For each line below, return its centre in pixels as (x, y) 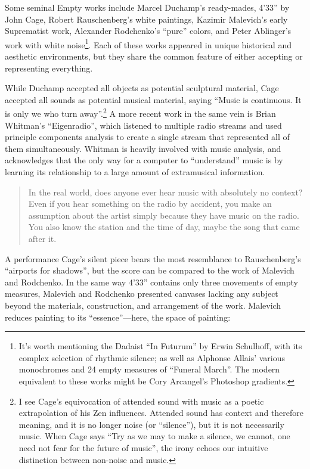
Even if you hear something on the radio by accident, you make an (150, 204)
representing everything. (49, 68)
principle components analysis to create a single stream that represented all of (147, 137)
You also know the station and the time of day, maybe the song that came (164, 227)
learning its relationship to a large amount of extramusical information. (135, 172)
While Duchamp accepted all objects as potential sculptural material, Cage (142, 88)
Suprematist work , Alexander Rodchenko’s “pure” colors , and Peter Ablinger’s (148, 31)
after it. (42, 238)
